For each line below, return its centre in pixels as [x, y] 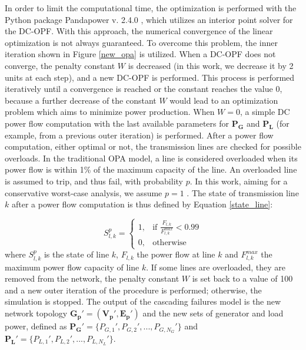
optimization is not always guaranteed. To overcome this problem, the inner [141, 42]
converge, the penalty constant [60, 65]
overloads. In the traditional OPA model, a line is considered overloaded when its [151, 158]
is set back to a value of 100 [242, 278]
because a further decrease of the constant [81, 100]
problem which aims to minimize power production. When [110, 112]
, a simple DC [265, 112]
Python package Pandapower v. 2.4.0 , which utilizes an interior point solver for [149, 19]
